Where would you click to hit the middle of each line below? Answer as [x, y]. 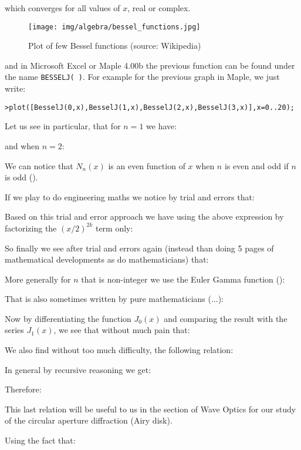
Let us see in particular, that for [63, 126]
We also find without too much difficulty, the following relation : [119, 350]
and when [22, 145]
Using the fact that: [40, 440]
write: [15, 88]
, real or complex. [159, 8]
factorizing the [31, 228]
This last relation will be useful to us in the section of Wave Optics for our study [150, 409]
